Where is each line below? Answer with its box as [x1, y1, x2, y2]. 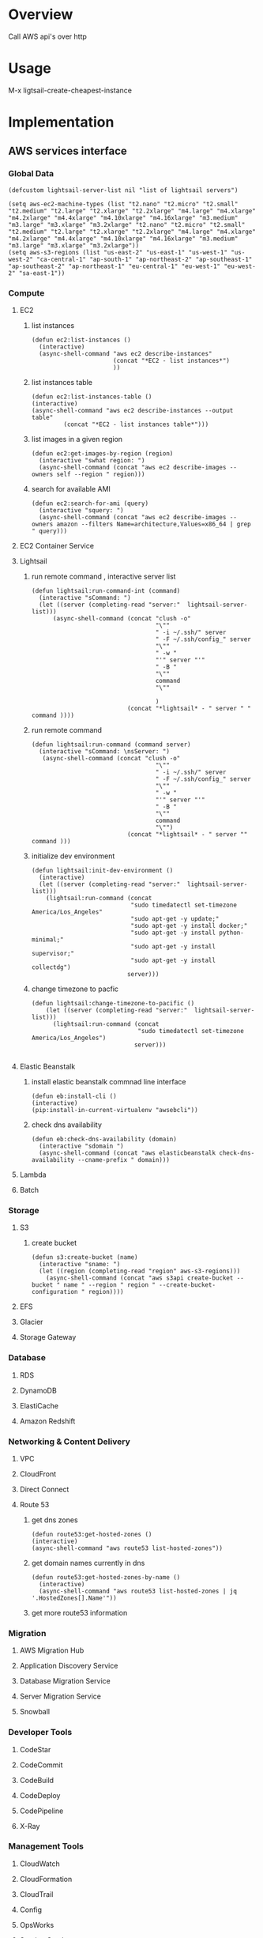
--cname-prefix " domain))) [77, 1156, 170, 1164]
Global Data [8, 168, 54, 179]
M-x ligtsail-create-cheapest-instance [8, 85, 133, 95]
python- [219, 929, 245, 937]
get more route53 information [31, 1608, 128, 1617]
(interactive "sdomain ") [38, 1142, 124, 1151]
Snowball [19, 1707, 51, 1717]
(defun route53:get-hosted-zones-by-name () [31, 1573, 181, 1582]
